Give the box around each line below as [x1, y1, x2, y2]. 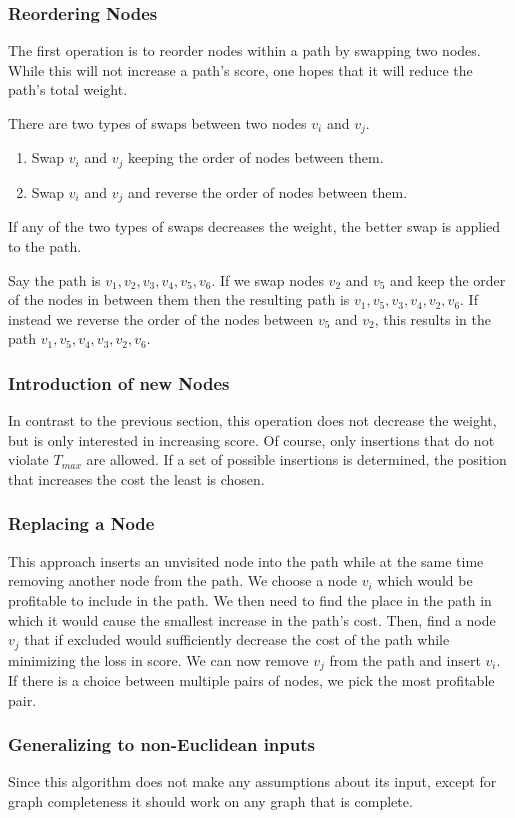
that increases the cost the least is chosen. [8, 468, 265, 489]
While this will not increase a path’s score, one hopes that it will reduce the [8, 59, 473, 80]
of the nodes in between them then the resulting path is [8, 289, 350, 310]
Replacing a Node [8, 511, 155, 536]
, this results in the [374, 308, 491, 329]
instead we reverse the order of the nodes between [8, 308, 314, 329]
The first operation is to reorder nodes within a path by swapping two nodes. [8, 40, 481, 61]
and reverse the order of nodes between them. [127, 181, 408, 202]
